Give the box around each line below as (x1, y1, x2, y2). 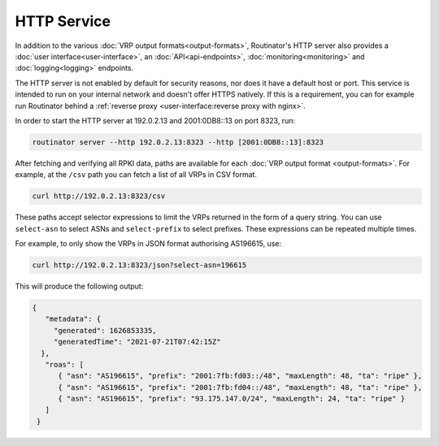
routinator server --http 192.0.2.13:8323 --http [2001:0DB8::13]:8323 (32, 137, 324, 146)
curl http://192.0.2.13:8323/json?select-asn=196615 (32, 260, 247, 270)
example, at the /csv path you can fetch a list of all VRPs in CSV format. (15, 170, 258, 180)
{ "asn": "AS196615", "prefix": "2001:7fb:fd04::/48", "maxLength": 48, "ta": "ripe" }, (58, 383, 423, 392)
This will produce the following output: (15, 281, 144, 291)
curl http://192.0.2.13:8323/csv (32, 192, 166, 201)
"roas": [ (45, 360, 85, 369)
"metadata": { (45, 314, 102, 324)
